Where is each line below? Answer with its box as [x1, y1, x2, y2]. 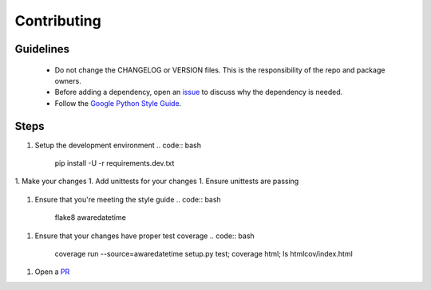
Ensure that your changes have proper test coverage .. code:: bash [34, 231, 255, 241]
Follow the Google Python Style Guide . [54, 98, 182, 108]
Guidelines [14, 42, 69, 56]
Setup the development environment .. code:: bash [34, 140, 202, 150]
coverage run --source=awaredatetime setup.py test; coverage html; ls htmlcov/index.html [54, 249, 353, 258]
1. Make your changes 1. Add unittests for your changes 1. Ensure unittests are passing [14, 176, 299, 186]
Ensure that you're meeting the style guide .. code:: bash [34, 194, 221, 204]
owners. [54, 76, 81, 85]
